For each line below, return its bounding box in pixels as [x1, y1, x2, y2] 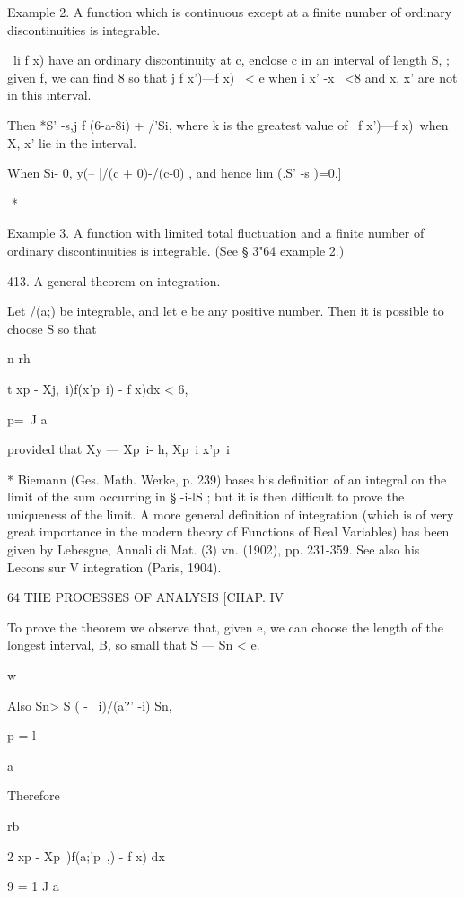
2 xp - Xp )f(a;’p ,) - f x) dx [7, 846, 165, 865]
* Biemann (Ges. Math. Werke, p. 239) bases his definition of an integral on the [7, 469, 447, 488]
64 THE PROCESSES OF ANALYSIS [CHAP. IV [7, 588, 285, 606]
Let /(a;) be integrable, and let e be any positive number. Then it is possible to [7, 301, 444, 320]
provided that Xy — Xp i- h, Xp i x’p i [7, 440, 230, 458]
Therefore [7, 786, 60, 805]
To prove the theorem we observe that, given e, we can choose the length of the [7, 617, 443, 636]
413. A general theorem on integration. [7, 271, 221, 290]
